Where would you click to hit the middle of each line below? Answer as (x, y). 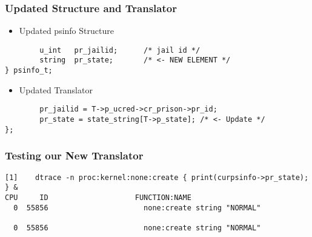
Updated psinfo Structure (66, 31)
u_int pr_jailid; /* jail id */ (120, 50)
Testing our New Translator (74, 155)
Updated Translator (56, 89)
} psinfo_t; (29, 71)
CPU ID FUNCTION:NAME (98, 197)
